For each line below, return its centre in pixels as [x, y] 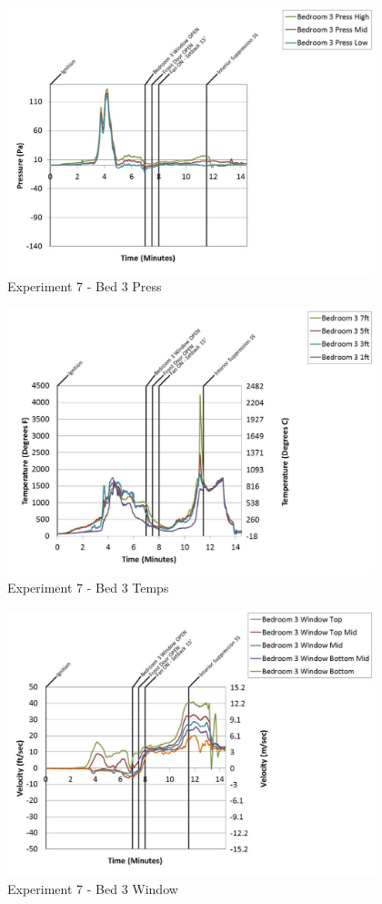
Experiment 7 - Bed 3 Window [93, 889]
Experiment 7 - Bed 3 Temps [88, 588]
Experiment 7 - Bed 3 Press [85, 286]
